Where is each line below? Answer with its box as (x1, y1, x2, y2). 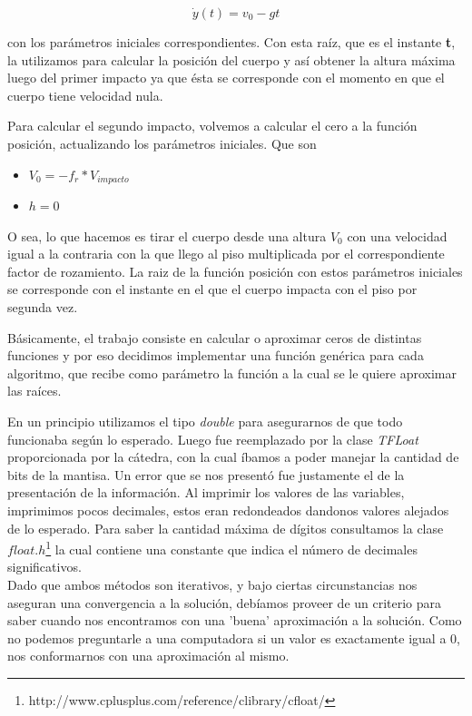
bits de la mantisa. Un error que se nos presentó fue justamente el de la (7, 465, 405, 484)
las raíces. (7, 381, 62, 400)
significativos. (7, 557, 82, 576)
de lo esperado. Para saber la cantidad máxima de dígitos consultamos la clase (7, 518, 444, 537)
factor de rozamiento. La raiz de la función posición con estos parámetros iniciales (7, 261, 463, 280)
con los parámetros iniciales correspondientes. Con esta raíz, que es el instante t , (7, 33, 456, 51)
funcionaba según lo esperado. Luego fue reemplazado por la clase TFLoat (7, 429, 418, 448)
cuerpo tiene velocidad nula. (7, 85, 163, 104)
